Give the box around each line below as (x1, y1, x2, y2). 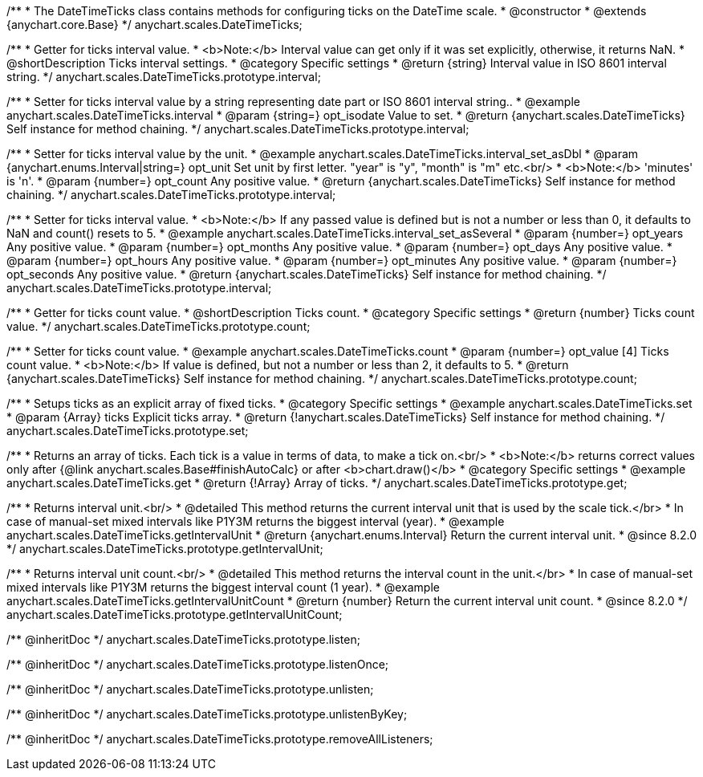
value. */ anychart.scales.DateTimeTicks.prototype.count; (6, 319, 311, 333)
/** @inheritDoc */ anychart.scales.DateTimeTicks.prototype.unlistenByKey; (6, 707, 408, 721)
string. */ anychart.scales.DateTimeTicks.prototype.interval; (6, 70, 321, 83)
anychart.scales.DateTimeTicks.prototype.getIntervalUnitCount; (6, 608, 343, 621)
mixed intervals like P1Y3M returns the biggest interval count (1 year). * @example (6, 580, 440, 594)
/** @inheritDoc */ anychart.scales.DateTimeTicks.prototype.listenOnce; (6, 657, 389, 671)
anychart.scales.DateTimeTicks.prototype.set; (6, 424, 249, 437)
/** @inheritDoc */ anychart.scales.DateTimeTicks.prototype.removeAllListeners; (6, 732, 433, 746)
